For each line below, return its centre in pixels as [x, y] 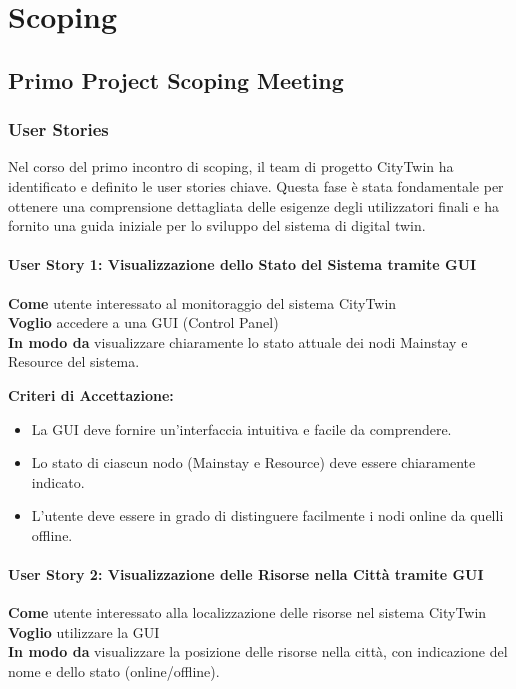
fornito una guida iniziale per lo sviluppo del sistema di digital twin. [217, 225]
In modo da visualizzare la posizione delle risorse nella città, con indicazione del [258, 651]
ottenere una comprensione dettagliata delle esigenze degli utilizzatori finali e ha [254, 205]
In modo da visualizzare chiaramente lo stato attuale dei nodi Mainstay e [238, 341]
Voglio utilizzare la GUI [84, 631]
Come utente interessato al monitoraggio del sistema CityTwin [202, 302]
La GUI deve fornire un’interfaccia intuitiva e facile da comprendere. [241, 428]
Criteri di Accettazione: [91, 394]
